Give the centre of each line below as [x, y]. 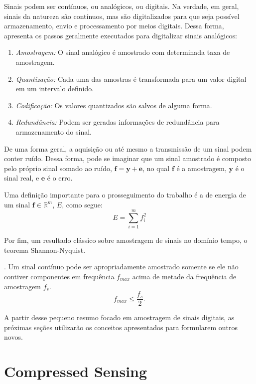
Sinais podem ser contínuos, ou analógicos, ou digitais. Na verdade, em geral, [122, 6]
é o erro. [60, 178]
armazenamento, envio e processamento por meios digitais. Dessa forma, [114, 26]
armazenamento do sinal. [54, 131]
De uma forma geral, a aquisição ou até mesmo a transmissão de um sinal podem [128, 148]
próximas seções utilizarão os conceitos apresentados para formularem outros [121, 327]
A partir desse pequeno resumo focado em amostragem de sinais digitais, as [119, 317]
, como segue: [82, 204]
